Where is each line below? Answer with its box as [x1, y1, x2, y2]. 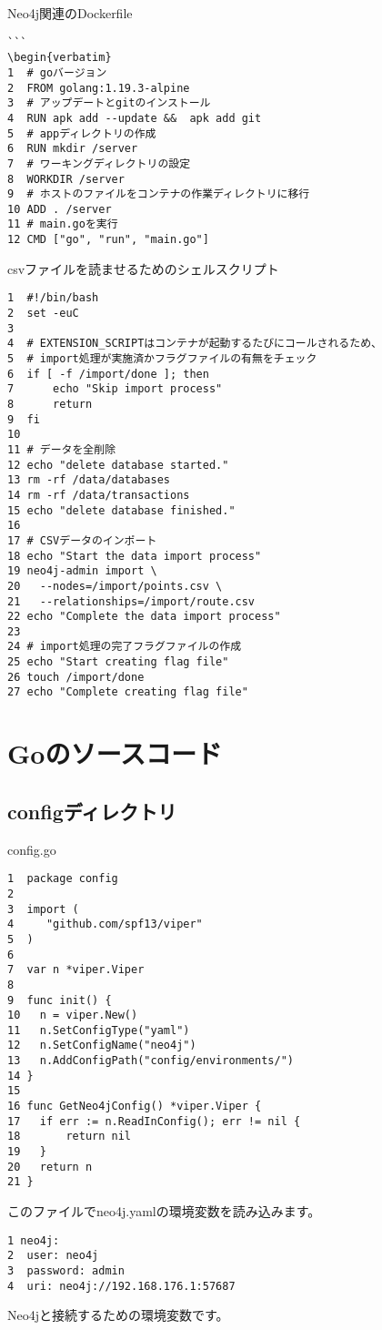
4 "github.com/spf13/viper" [7, 918, 203, 931]
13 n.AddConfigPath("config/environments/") [7, 1054, 294, 1068]
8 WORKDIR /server [7, 172, 125, 186]
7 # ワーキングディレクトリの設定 [7, 157, 191, 170]
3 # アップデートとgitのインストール [7, 96, 211, 110]
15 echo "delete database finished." [7, 503, 236, 517]
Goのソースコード [7, 735, 223, 772]
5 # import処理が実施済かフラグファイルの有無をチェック [7, 352, 317, 365]
